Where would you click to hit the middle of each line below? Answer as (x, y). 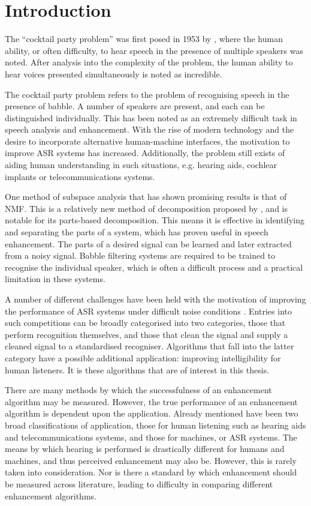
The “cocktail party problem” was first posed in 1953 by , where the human (144, 39)
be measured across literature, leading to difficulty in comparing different (139, 483)
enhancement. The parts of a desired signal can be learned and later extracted (148, 243)
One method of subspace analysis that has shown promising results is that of (146, 197)
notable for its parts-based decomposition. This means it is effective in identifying (155, 220)
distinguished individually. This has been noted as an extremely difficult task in (151, 117)
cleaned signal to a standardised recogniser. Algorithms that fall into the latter (150, 346)
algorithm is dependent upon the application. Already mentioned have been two (152, 413)
